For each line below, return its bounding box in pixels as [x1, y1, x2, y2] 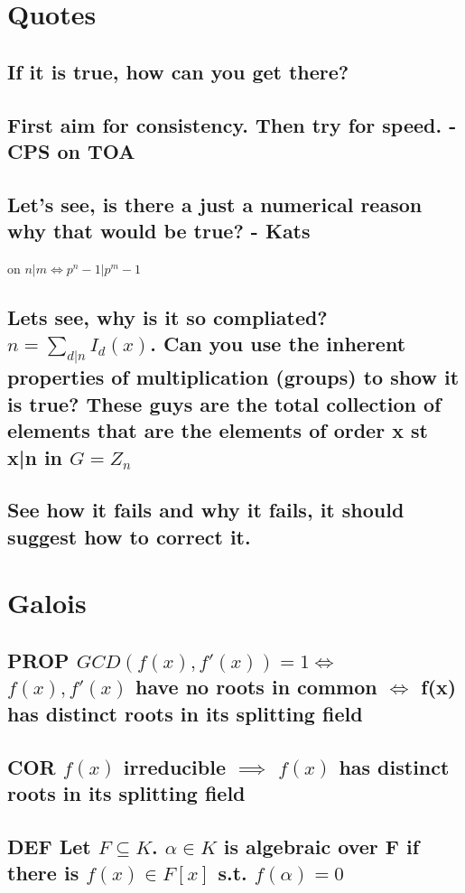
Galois [7, 584, 87, 621]
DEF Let [7, 832, 91, 860]
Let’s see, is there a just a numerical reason [7, 190, 423, 218]
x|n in [7, 442, 63, 470]
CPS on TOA [7, 136, 135, 164]
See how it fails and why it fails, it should [7, 496, 405, 524]
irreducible [123, 752, 226, 780]
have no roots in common [135, 673, 377, 701]
